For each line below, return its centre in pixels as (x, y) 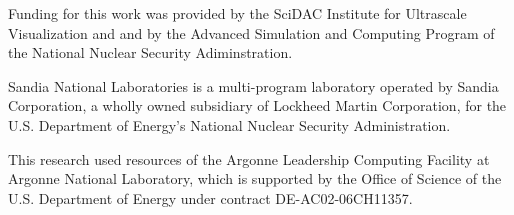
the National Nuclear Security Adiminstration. (150, 52)
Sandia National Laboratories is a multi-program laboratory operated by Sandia (253, 85)
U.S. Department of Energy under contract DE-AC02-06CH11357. (210, 197)
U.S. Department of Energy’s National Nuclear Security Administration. (229, 124)
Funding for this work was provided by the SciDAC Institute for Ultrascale (237, 13)
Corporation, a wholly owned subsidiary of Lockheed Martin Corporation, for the (257, 105)
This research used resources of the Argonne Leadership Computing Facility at (249, 158)
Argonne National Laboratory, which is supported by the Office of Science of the (255, 178)
